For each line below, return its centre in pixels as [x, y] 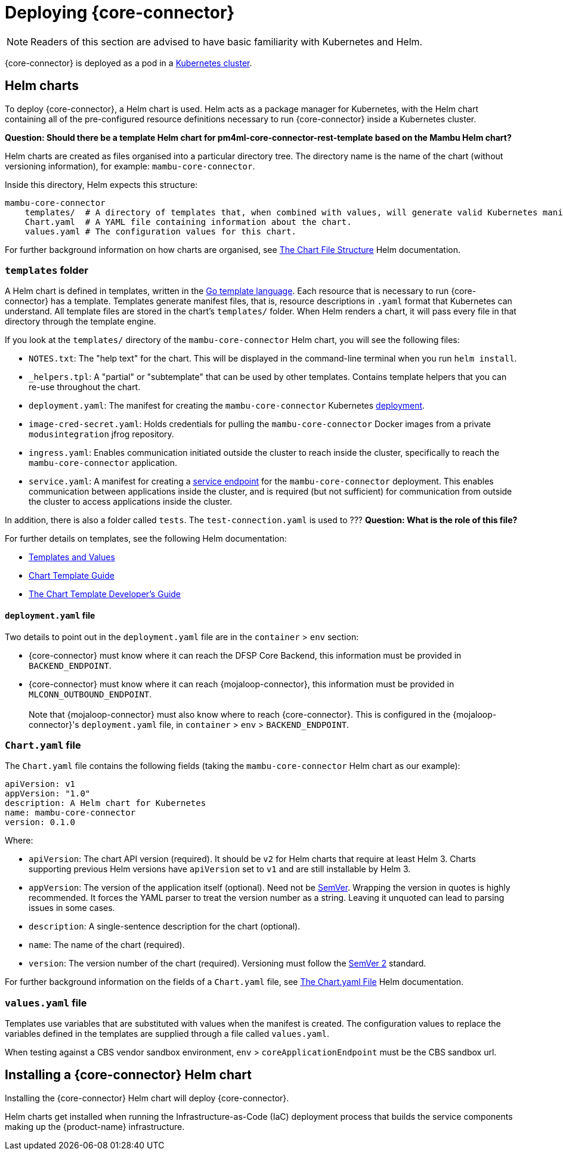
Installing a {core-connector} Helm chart [128, 1075]
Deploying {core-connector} [120, 13]
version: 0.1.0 [40, 822]
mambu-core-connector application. [103, 463]
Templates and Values [72, 557]
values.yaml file [46, 1003]
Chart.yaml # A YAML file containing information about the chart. [188, 222]
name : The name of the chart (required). [107, 945]
